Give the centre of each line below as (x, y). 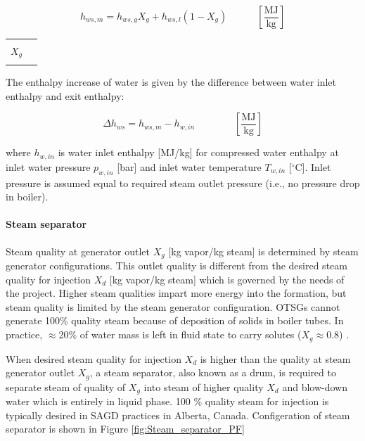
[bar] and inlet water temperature (189, 166)
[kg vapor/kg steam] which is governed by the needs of (227, 279)
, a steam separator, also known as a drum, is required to (213, 372)
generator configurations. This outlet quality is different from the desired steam (177, 266)
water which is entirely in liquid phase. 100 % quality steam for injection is (167, 401)
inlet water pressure (48, 166)
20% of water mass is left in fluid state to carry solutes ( (180, 334)
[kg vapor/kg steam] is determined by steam (263, 251)
